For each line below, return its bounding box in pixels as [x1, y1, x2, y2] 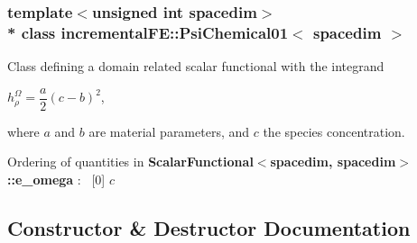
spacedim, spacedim [270, 152, 396, 171]
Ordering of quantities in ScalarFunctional [7, 152, 254, 171]
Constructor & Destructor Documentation [7, 213, 411, 241]
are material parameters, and [88, 121, 250, 140]
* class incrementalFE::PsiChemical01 [7, 21, 289, 43]
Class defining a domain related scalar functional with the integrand [7, 57, 385, 76]
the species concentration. [263, 121, 405, 140]
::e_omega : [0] [7, 169, 106, 188]
